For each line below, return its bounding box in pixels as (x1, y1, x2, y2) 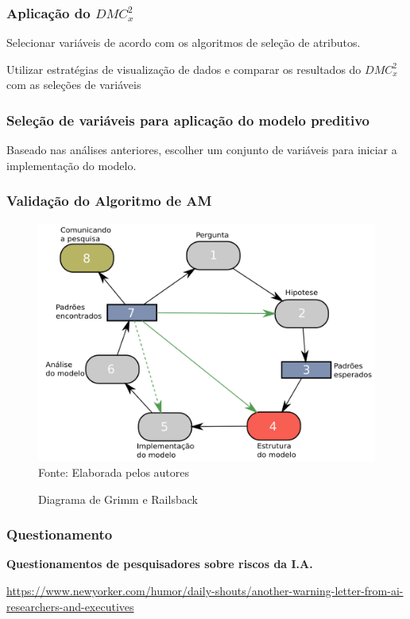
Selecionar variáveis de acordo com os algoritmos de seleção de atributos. (6, 34, 361, 51)
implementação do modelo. (6, 157, 137, 173)
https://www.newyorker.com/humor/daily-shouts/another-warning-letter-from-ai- (6, 582, 404, 598)
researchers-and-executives (6, 598, 134, 614)
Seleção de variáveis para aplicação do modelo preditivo (6, 110, 370, 130)
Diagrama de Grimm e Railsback (38, 490, 198, 507)
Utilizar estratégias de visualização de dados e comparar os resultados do (6, 60, 362, 77)
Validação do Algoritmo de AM (6, 191, 212, 211)
